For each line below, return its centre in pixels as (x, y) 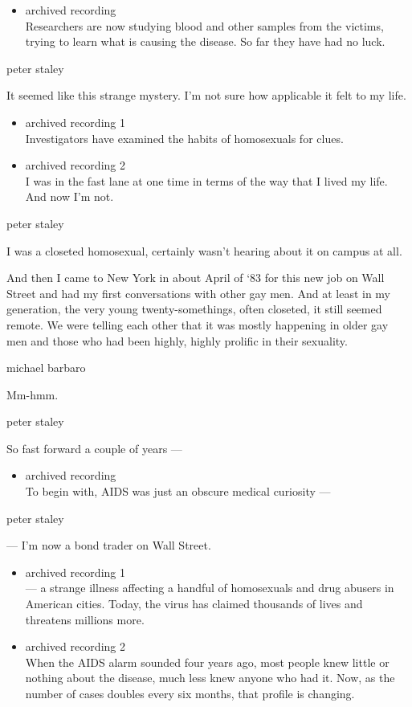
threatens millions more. (85, 619)
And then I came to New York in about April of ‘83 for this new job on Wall (196, 278)
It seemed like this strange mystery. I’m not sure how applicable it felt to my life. (206, 95)
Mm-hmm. (33, 394)
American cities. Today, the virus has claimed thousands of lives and (194, 604)
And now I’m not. (69, 196)
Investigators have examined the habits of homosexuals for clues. (184, 138)
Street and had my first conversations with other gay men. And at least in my (199, 293)
